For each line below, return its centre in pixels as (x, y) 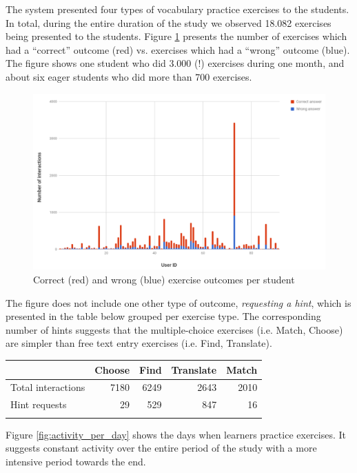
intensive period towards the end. (76, 461)
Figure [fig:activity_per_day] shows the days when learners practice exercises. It (176, 434)
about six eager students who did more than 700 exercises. (129, 76)
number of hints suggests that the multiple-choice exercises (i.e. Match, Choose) (174, 329)
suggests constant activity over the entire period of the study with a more (161, 448)
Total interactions (48, 387)
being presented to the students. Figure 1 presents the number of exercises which (176, 36)
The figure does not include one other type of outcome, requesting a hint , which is (178, 302)
